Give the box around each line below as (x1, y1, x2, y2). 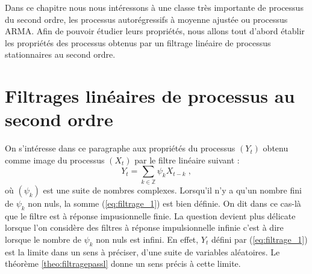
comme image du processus (5, 153, 105, 166)
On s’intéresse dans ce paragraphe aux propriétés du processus (5, 142, 236, 154)
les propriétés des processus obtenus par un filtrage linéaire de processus (5, 36, 271, 49)
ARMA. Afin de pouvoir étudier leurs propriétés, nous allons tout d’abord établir (5, 25, 305, 37)
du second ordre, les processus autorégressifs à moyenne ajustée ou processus (5, 13, 288, 25)
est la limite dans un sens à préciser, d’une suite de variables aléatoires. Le (5, 245, 280, 258)
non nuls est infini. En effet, (96, 233, 199, 245)
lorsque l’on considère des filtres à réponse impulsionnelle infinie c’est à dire (5, 221, 284, 234)
